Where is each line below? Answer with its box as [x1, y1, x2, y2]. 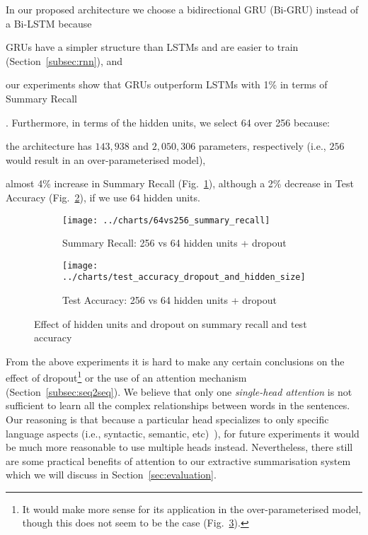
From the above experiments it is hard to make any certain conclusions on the [6, 353, 345, 368]
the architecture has [6, 139, 92, 153]
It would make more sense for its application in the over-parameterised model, [22, 501, 362, 516]
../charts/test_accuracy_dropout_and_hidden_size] [62, 272, 306, 283]
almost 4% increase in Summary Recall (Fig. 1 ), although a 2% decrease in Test [6, 176, 354, 191]
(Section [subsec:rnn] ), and [6, 53, 123, 68]
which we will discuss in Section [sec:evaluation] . [6, 467, 217, 482]
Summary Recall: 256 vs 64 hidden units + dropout [62, 235, 287, 250]
